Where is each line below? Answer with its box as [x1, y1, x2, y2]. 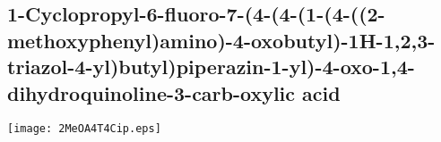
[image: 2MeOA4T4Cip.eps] [7, 122, 161, 136]
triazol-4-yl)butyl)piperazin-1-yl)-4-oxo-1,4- [7, 53, 415, 80]
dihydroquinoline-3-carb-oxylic [7, 79, 296, 106]
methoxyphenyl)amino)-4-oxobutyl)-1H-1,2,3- [7, 26, 436, 54]
